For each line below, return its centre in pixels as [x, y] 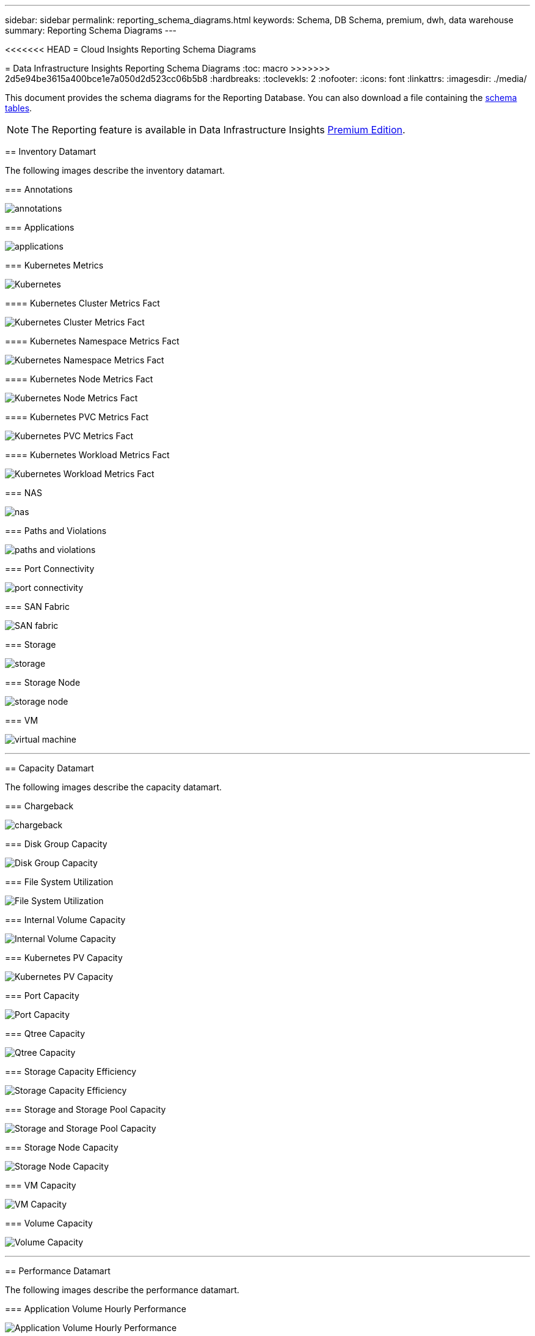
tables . [19, 108]
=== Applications [40, 227]
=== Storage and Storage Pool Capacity [86, 1109]
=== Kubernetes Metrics [54, 265]
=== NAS [24, 493]
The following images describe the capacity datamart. [114, 787]
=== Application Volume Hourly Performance [96, 1309]
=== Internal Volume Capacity [65, 920]
